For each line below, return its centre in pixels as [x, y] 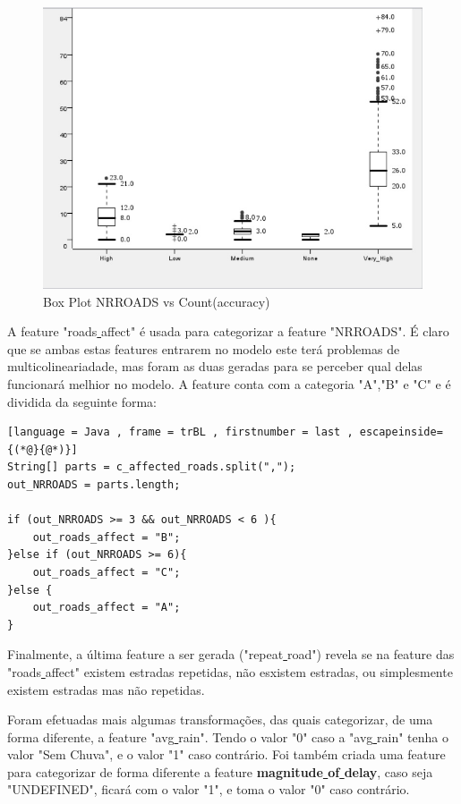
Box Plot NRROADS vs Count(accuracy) [157, 301]
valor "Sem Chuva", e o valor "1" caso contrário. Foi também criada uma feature [226, 754]
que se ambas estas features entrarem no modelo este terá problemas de [204, 348]
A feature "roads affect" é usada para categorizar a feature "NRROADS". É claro [228, 331]
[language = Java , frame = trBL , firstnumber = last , [180, 432]
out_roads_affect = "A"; [107, 608]
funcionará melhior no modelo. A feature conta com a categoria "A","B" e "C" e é [229, 384]
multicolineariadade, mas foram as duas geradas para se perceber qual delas [215, 366]
